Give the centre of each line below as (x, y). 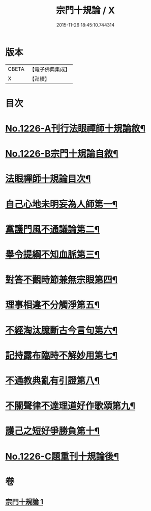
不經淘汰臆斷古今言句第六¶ (62, 330)
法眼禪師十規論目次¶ (48, 179)
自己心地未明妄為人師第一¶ (62, 204)
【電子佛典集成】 (50, 69)
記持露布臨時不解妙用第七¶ (62, 355)
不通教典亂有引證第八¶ (53, 381)
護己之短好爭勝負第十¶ (53, 431)
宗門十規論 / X (85, 10)
